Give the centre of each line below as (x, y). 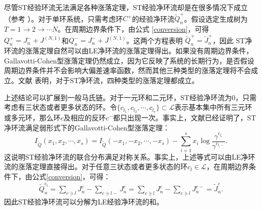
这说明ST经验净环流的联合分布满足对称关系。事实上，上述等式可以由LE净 (126, 156)
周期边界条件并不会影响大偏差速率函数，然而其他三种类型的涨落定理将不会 (127, 70)
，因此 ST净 (232, 40)
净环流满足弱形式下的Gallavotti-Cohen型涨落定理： (87, 127)
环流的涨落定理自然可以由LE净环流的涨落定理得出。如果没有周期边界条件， (129, 51)
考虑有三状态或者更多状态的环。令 (60, 107)
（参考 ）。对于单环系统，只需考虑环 (63, 18)
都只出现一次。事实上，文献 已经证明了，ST (185, 118)
